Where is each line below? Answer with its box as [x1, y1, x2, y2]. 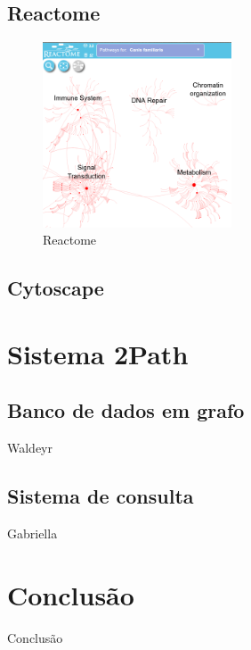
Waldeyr [7, 438, 53, 457]
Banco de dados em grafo [7, 396, 245, 424]
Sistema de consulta [7, 482, 194, 510]
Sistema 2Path [7, 335, 189, 371]
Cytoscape [7, 274, 104, 302]
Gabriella [7, 523, 58, 542]
